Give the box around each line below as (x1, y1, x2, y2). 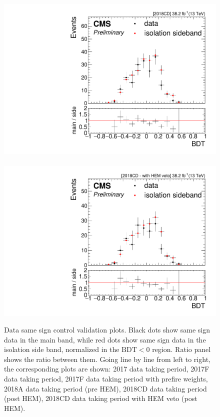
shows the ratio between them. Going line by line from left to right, (4, 353, 210, 364)
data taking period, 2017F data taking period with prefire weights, (4, 373, 208, 384)
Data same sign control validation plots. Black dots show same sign (4, 324, 210, 335)
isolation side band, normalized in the (4, 344, 119, 354)
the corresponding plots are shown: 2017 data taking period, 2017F (4, 363, 209, 374)
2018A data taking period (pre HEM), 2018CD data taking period (4, 383, 207, 393)
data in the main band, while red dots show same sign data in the (4, 334, 206, 344)
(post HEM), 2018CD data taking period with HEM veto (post (4, 393, 197, 403)
